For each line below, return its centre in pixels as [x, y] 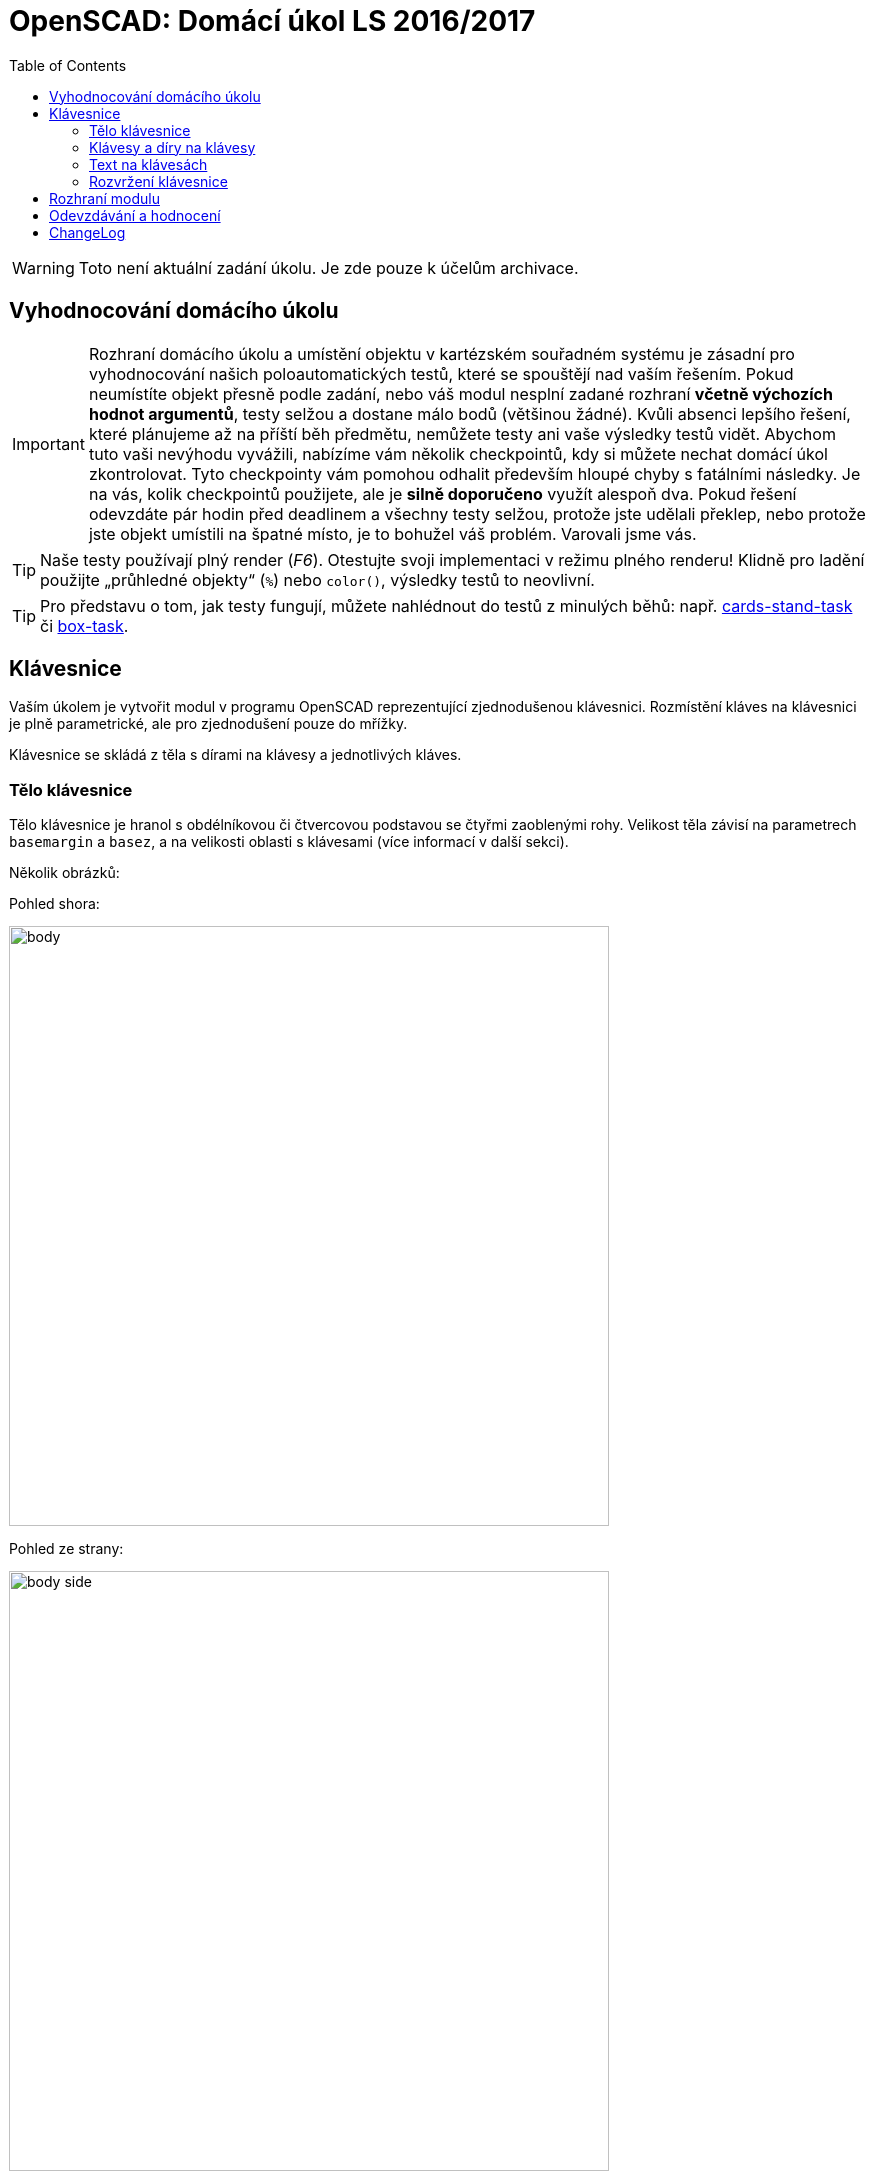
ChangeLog [87, 232]
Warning [43, 267]
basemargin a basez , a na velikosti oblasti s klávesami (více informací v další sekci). [289, 842]
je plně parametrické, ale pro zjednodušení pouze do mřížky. [208, 724]
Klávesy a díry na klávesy [172, 147]
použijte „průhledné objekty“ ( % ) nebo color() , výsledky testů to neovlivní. [317, 579]
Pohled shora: [54, 904]
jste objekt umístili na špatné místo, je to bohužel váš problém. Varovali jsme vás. [392, 533]
